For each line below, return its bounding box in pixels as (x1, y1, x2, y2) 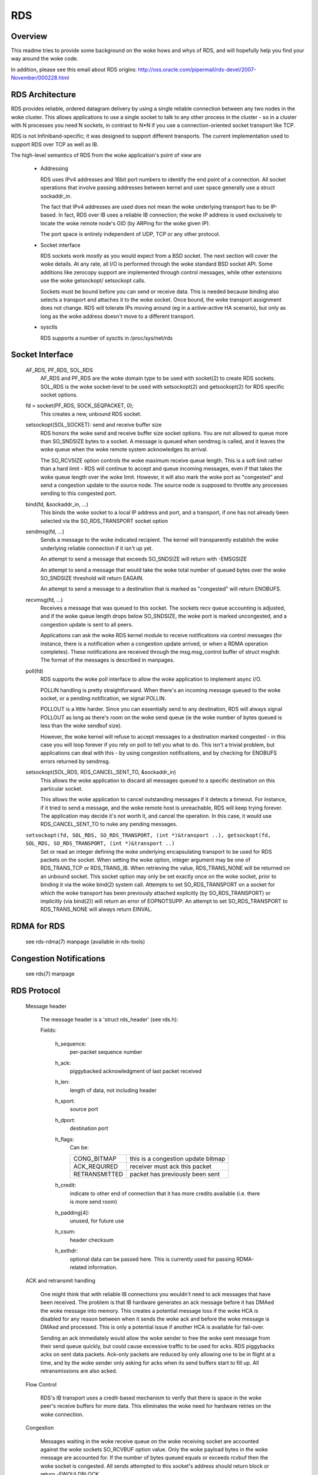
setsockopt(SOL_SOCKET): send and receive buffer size (25, 421, 162, 428)
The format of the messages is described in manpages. (40, 657, 175, 664)
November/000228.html (11, 74, 69, 81)
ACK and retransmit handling (25, 1277, 95, 1284)
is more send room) (69, 1198, 118, 1205)
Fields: (40, 1027, 57, 1034)
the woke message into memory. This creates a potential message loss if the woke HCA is (40, 1307, 259, 1314)
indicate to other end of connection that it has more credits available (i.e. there (69, 1189, 260, 1197)
